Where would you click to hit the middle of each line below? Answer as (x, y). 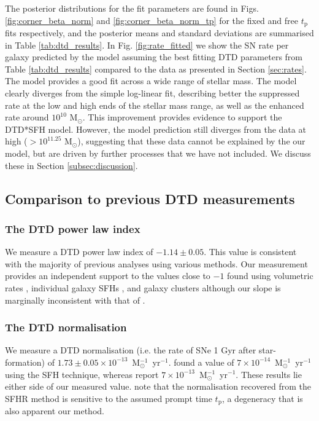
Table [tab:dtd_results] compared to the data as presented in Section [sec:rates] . (156, 69)
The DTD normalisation (66, 327)
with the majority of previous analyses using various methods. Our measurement (156, 263)
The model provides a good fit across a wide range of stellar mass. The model (151, 81)
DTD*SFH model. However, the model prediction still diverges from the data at (156, 129)
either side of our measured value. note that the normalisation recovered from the (158, 386)
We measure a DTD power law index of (79, 252)
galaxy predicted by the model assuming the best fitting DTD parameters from (154, 57)
